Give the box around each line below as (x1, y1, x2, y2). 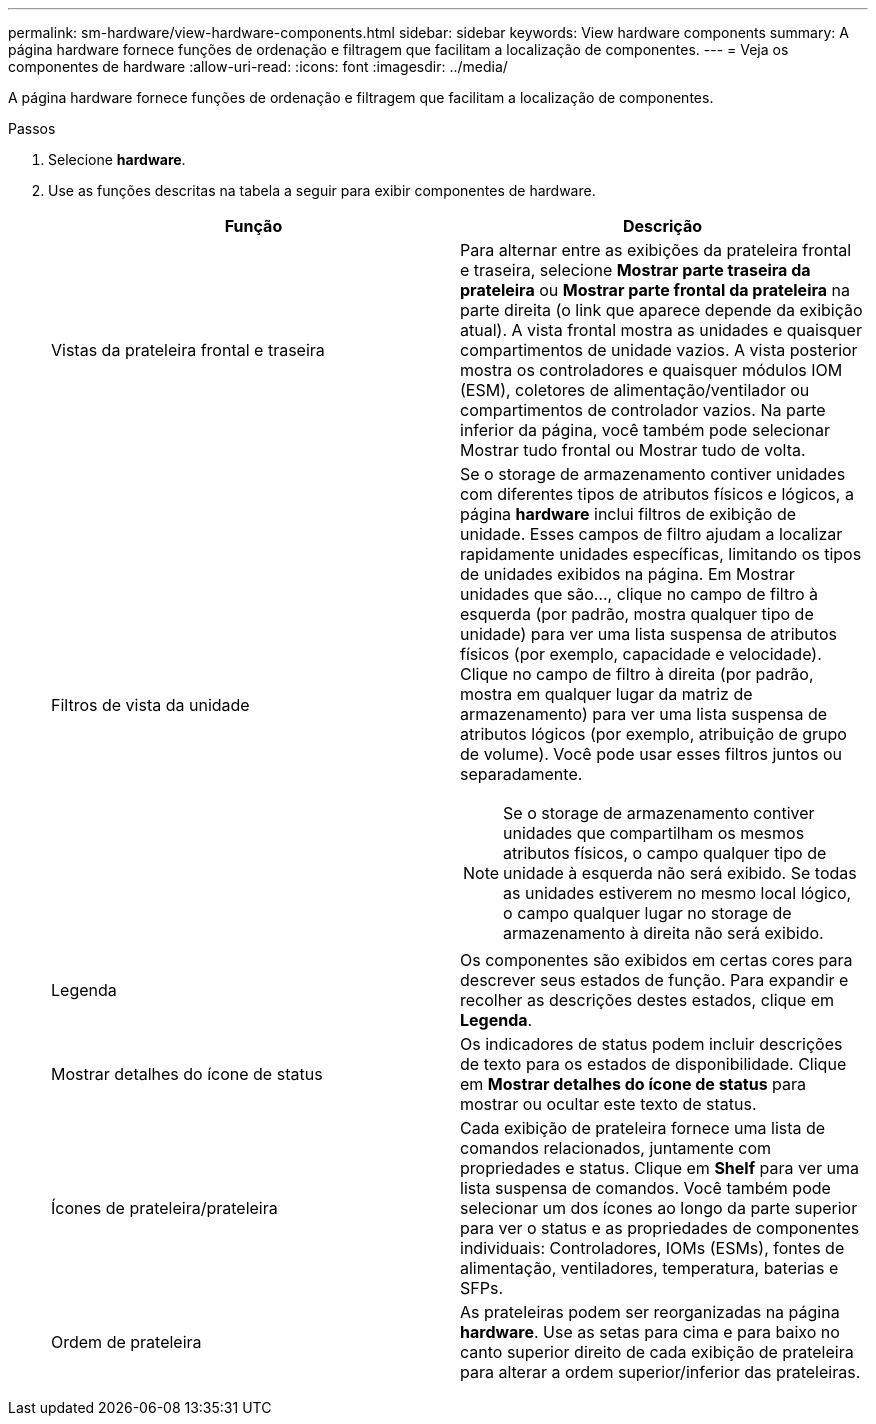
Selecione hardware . (48, 151, 186, 168)
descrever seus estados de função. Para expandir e (460, 970, 849, 990)
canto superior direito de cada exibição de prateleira (460, 1342, 854, 1362)
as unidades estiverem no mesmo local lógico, (503, 883, 852, 903)
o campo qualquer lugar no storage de (503, 903, 792, 923)
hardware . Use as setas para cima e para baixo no (460, 1322, 840, 1342)
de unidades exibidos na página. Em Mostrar (460, 564, 795, 584)
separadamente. (460, 764, 583, 784)
